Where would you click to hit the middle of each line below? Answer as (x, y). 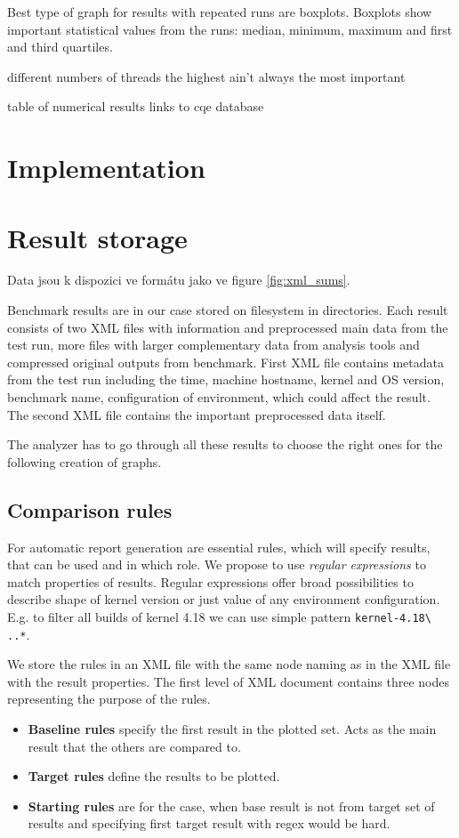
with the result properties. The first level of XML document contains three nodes (228, 681)
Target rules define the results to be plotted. (154, 776)
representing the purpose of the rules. (109, 699)
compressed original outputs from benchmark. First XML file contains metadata (225, 362)
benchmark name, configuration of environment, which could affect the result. (219, 397)
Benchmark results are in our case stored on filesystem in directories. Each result (228, 310)
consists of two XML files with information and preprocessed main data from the (228, 327)
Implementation (106, 168)
